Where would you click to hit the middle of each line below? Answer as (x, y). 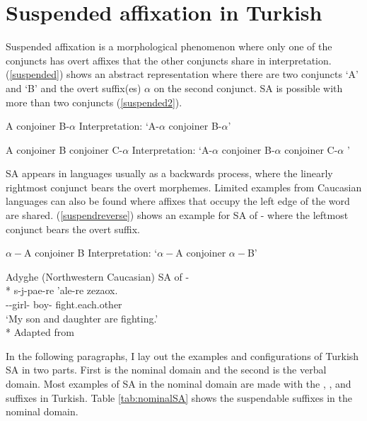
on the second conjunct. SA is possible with (248, 88)
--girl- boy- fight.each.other (64, 304)
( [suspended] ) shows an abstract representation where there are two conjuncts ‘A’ (182, 74)
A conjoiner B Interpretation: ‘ (91, 253)
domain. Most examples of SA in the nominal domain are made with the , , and (179, 383)
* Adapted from (40, 332)
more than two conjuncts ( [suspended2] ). (94, 102)
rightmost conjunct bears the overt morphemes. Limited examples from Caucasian (184, 187)
